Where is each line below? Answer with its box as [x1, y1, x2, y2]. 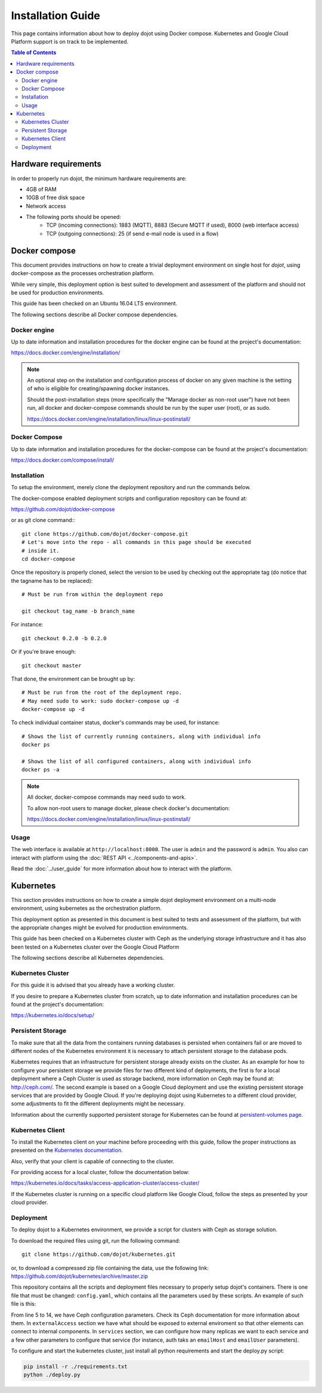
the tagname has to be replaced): [11, 577, 93, 584]
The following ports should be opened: [26, 214, 122, 221]
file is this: [11, 1301, 36, 1308]
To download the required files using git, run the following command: [11, 1237, 181, 1244]
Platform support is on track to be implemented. [11, 38, 129, 45]
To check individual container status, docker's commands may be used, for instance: [11, 719, 220, 726]
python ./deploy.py [23, 1372, 80, 1378]
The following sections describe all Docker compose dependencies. [11, 311, 178, 318]
